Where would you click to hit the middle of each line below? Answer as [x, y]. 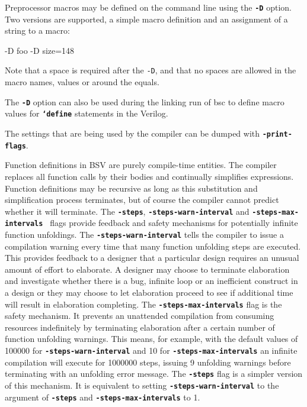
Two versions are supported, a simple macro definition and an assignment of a [146, 19]
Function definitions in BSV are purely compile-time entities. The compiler [141, 165]
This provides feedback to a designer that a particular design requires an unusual [152, 258]
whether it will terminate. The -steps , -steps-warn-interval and [127, 211]
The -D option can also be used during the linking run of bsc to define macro [145, 101]
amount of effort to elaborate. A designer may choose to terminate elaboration [147, 269]
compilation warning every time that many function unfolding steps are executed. [153, 246]
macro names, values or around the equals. [82, 82]
